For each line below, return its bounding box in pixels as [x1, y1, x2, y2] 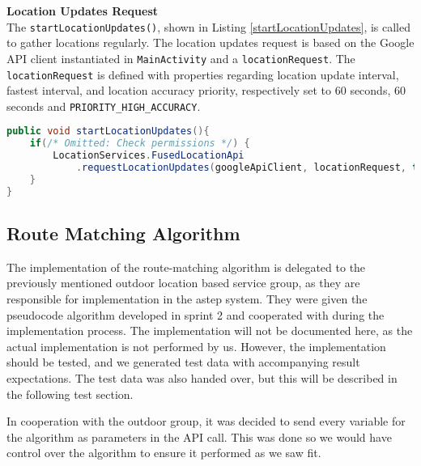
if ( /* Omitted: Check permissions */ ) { [29, 138, 250, 150]
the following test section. [6, 385, 134, 402]
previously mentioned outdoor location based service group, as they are [6, 274, 360, 291]
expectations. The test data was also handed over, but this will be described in [6, 370, 398, 387]
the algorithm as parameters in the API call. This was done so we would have [6, 428, 392, 445]
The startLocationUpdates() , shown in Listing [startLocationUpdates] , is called [6, 18, 411, 35]
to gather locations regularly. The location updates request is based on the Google [6, 34, 415, 51]
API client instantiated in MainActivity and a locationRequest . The [6, 49, 355, 66]
